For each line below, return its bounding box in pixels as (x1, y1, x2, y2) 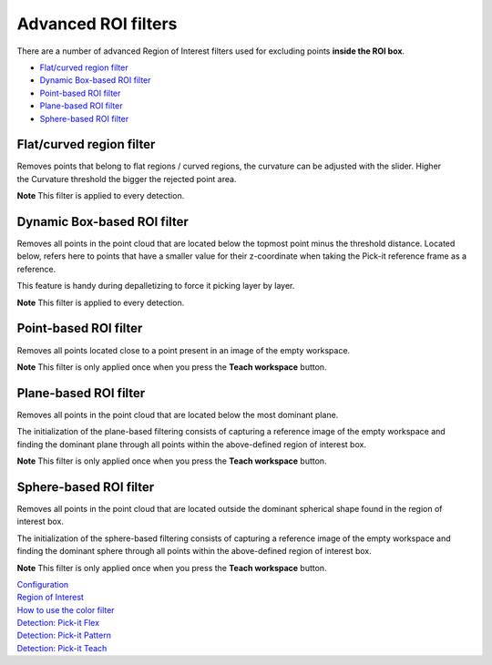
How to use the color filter (16, 604, 115, 615)
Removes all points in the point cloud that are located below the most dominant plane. (16, 409, 339, 420)
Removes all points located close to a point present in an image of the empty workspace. (16, 344, 351, 355)
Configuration (16, 578, 69, 589)
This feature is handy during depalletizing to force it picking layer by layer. (16, 281, 295, 292)
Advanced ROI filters (16, 14, 178, 34)
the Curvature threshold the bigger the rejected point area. (16, 173, 237, 184)
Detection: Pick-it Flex (16, 618, 100, 629)
